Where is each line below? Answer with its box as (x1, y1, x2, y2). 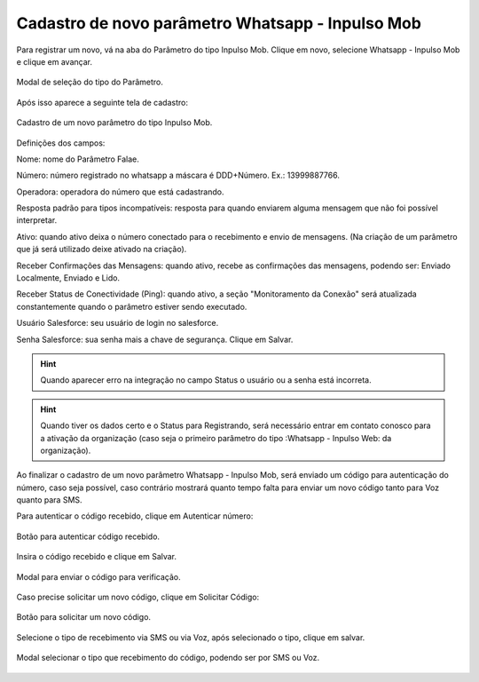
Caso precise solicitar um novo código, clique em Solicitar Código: (16, 591, 260, 603)
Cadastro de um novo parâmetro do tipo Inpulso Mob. (16, 117, 213, 128)
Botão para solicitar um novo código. (16, 612, 151, 623)
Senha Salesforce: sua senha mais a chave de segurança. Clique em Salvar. (16, 334, 294, 345)
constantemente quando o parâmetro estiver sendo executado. (16, 301, 247, 312)
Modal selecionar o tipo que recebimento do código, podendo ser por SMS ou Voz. (16, 653, 320, 663)
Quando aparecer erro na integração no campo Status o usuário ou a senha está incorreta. (40, 375, 372, 385)
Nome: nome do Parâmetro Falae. (16, 154, 139, 164)
